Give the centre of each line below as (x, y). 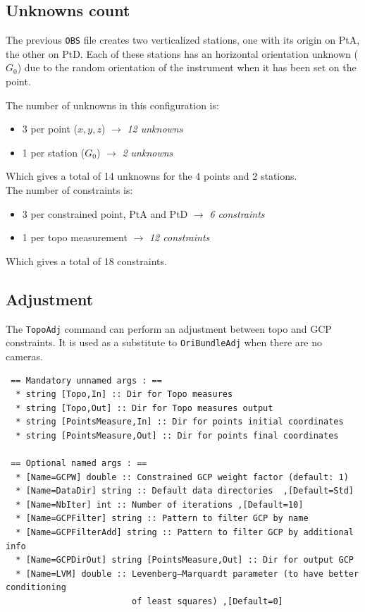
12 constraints (179, 237)
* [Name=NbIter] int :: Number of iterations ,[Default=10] (160, 504)
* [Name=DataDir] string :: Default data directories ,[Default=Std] (185, 491)
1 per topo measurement (75, 237)
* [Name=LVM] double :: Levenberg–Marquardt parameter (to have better (187, 574)
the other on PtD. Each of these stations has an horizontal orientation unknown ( (182, 53)
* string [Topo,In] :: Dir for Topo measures (124, 394)
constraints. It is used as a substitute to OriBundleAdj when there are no (164, 342)
